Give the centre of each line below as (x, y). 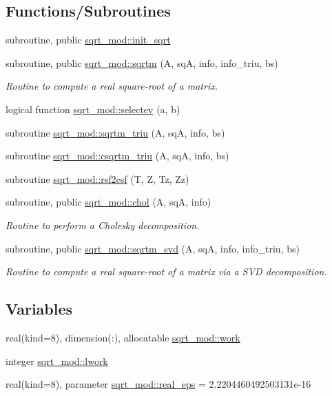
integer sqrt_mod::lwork (57, 360)
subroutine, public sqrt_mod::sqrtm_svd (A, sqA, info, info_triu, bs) (153, 248)
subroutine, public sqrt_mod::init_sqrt (88, 40)
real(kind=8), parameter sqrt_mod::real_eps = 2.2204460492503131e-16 (158, 384)
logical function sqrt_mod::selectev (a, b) (93, 109)
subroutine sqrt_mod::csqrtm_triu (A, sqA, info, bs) (117, 156)
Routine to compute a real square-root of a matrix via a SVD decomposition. (166, 271)
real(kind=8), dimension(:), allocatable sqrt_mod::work (123, 337)
